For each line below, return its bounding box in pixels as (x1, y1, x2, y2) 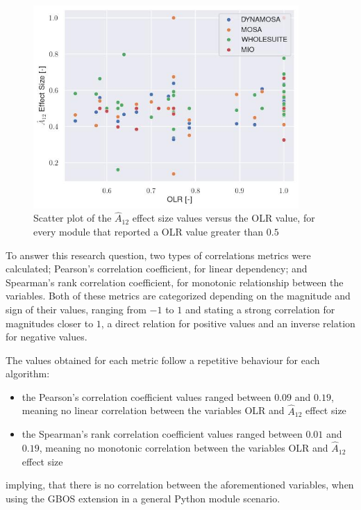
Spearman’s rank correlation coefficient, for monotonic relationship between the (6, 274, 344, 289)
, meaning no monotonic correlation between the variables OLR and (39, 441, 328, 455)
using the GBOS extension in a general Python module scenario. (6, 491, 280, 505)
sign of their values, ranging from (6, 302, 146, 316)
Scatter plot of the (33, 211, 112, 225)
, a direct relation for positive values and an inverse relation (101, 315, 355, 330)
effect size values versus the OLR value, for (132, 211, 315, 225)
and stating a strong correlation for (185, 302, 335, 316)
